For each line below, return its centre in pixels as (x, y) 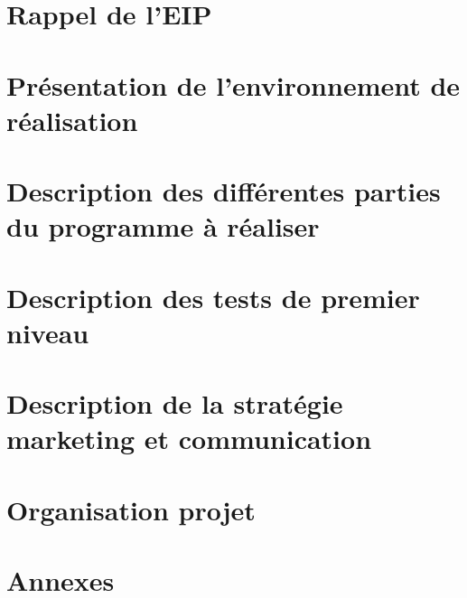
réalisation (72, 120)
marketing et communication (189, 439)
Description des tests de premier (213, 297)
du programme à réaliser (163, 226)
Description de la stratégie (175, 403)
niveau (48, 332)
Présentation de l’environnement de (233, 84)
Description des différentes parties (224, 191)
